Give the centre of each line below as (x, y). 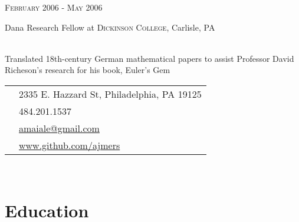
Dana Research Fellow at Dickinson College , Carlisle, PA (110, 27)
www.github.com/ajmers (70, 145)
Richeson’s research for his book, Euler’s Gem (88, 70)
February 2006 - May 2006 (54, 7)
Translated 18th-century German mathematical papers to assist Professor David (149, 58)
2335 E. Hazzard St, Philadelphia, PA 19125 (110, 94)
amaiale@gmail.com (59, 128)
